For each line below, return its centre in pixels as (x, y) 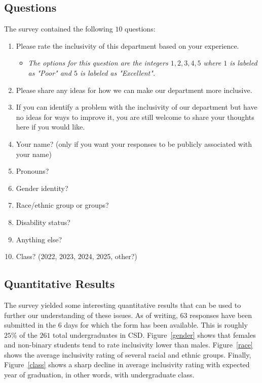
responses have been (221, 315)
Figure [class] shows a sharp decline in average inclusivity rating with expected (127, 364)
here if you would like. (50, 127)
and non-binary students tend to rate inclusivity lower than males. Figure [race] (128, 345)
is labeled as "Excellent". (118, 72)
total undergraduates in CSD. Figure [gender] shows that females (154, 334)
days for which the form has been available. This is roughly (156, 325)
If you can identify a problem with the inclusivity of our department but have (137, 107)
